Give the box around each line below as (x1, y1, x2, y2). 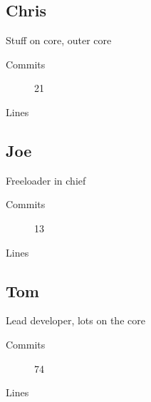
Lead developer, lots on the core (6, 313, 145, 328)
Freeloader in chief (6, 172, 86, 187)
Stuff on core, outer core (6, 33, 112, 48)
